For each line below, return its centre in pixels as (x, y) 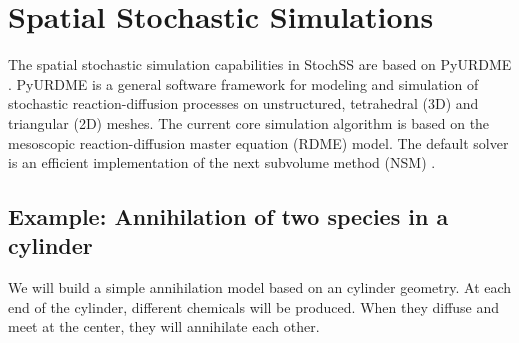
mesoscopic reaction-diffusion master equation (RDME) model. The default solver (258, 142)
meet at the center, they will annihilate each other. (164, 326)
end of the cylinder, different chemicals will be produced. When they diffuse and (254, 306)
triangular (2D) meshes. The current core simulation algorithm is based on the (249, 122)
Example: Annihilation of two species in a (228, 216)
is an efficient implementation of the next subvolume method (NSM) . (222, 162)
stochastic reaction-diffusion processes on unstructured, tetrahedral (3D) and (243, 103)
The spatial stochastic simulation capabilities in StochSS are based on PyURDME (260, 64)
